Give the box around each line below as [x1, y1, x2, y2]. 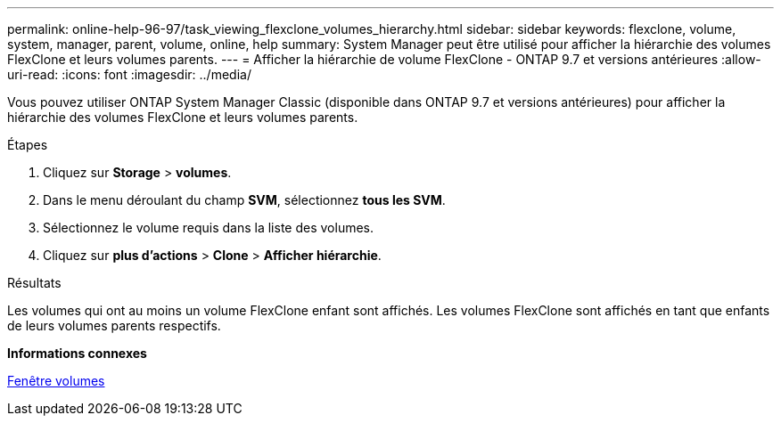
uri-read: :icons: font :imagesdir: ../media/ [7, 67, 251, 82]
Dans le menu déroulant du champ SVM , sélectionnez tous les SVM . [43, 192, 446, 207]
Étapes [7, 137, 48, 152]
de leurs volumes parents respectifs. [7, 318, 221, 333]
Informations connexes [7, 346, 147, 361]
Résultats [7, 275, 62, 290]
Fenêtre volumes [7, 373, 105, 388]
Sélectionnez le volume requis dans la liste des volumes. [43, 220, 374, 235]
